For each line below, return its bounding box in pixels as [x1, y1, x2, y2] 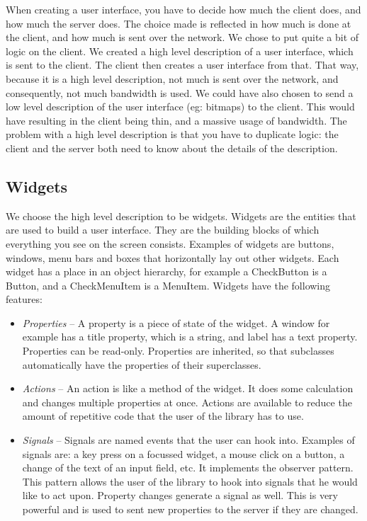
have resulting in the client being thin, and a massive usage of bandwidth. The [6, 113, 347, 127]
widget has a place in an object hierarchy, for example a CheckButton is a [6, 264, 327, 279]
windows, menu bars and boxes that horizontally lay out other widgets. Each [6, 250, 339, 265]
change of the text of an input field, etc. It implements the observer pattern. [22, 460, 354, 475]
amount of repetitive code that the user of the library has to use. [22, 408, 304, 423]
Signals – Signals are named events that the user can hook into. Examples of [22, 433, 355, 447]
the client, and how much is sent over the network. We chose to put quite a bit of [6, 30, 359, 45]
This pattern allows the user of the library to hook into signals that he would [22, 474, 358, 488]
